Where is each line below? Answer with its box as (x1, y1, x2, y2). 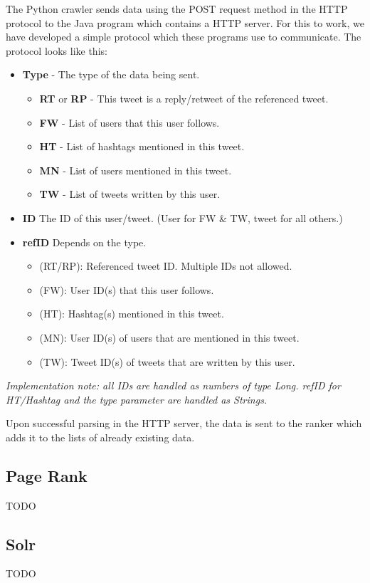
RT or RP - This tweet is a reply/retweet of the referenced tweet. (39, 90, 329, 105)
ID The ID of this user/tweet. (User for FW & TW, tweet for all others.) (22, 210, 343, 225)
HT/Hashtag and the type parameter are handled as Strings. (6, 392, 268, 406)
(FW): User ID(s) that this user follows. (39, 282, 214, 297)
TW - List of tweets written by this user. (39, 187, 221, 201)
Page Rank (6, 464, 88, 486)
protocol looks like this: (6, 43, 107, 58)
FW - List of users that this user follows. (39, 115, 220, 130)
